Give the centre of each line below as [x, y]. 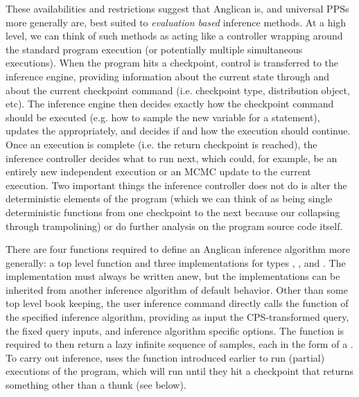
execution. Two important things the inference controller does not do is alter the [176, 185]
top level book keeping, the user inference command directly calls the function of [177, 303]
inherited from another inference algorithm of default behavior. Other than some [177, 289]
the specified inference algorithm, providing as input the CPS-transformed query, [177, 317]
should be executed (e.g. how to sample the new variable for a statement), [163, 117]
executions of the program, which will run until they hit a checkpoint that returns [180, 371]
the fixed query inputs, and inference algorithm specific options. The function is [175, 330]
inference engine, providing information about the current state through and [168, 76]
